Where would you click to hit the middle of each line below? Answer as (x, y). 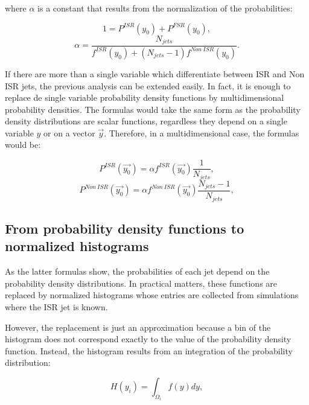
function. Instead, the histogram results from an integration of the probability (149, 350)
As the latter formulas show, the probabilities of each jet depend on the (137, 271)
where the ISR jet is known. (56, 306)
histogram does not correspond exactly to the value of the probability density (148, 339)
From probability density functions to (125, 228)
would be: (23, 145)
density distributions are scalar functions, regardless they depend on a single (146, 121)
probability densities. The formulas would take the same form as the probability (153, 109)
